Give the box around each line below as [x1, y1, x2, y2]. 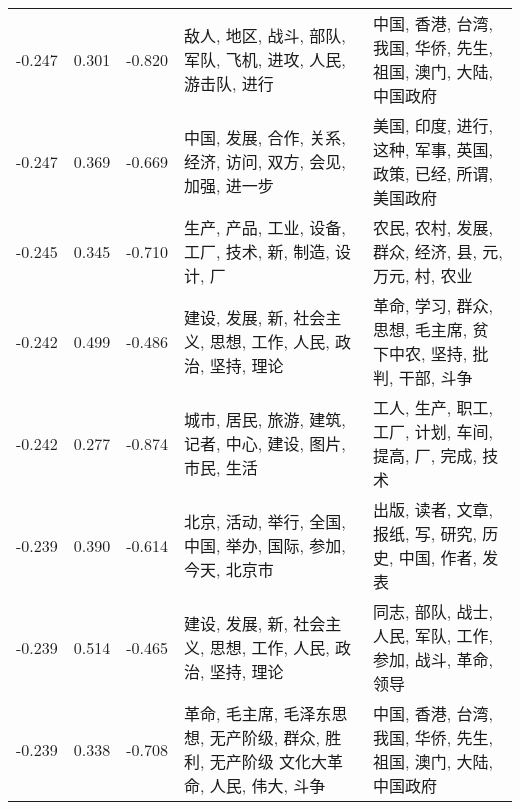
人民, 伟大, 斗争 [209, 774, 326, 797]
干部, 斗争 [398, 366, 473, 389]
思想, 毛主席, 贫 [372, 318, 489, 341]
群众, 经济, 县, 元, [372, 240, 503, 263]
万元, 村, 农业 [372, 264, 473, 287]
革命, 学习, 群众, [372, 294, 493, 317]
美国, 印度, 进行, [372, 114, 493, 137]
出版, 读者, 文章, [372, 498, 493, 521]
